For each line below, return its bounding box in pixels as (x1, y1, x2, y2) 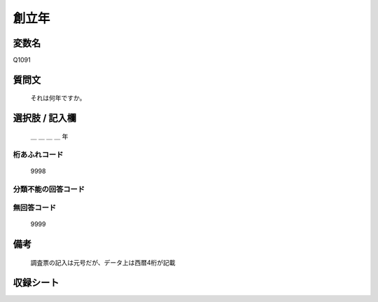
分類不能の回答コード (13, 184, 85, 194)
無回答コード (13, 203, 57, 213)
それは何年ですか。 (30, 94, 86, 102)
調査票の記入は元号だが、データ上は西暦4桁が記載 (30, 258, 176, 266)
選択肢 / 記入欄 (13, 112, 77, 124)
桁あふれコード (13, 149, 64, 159)
